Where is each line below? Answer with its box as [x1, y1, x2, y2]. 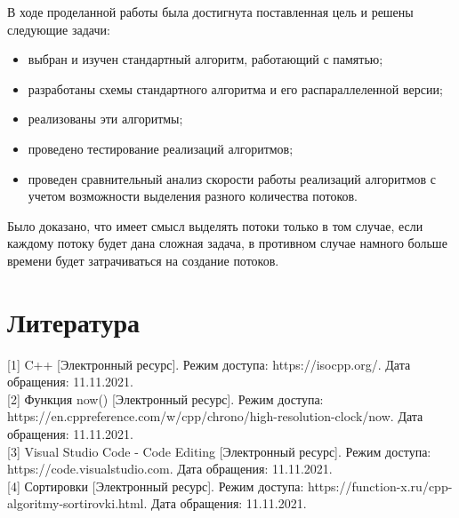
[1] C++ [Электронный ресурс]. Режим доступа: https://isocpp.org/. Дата [7, 355, 411, 373]
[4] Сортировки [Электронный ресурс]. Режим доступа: [7, 476, 304, 495]
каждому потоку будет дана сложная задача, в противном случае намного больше [7, 234, 447, 252]
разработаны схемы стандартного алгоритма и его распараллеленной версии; [28, 79, 443, 98]
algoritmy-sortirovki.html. [7, 494, 148, 513]
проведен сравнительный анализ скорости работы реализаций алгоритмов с [28, 169, 437, 187]
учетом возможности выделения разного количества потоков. [28, 187, 358, 205]
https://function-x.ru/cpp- [308, 476, 453, 495]
